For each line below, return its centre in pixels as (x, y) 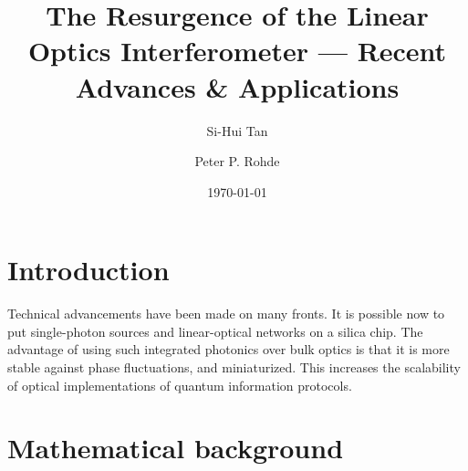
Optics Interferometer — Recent (237, 51)
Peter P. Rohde (237, 161)
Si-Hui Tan (237, 130)
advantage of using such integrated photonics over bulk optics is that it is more (229, 349)
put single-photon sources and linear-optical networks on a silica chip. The (215, 331)
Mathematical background (176, 448)
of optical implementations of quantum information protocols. (180, 385)
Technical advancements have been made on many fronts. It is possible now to (226, 314)
